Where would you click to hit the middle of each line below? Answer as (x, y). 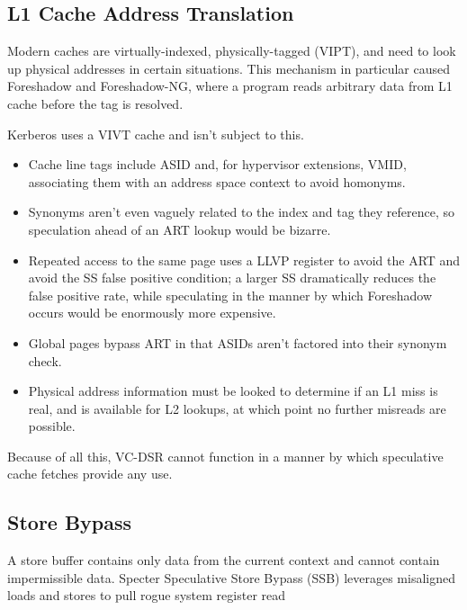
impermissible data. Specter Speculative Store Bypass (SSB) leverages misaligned (231, 577)
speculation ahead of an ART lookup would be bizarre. (180, 229)
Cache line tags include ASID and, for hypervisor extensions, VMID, (217, 164)
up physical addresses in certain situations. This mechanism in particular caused (229, 68)
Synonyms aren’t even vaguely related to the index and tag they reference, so (241, 212)
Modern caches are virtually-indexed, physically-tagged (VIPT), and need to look (232, 51)
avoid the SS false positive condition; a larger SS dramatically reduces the (232, 278)
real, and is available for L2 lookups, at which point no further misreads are (237, 408)
